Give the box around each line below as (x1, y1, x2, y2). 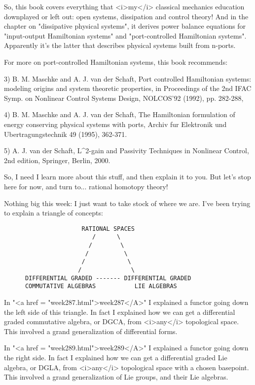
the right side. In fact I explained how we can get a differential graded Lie (4, 352, 227, 362)
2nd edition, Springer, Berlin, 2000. (4, 155, 110, 165)
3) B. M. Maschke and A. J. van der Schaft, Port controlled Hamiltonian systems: (4, 73, 252, 84)
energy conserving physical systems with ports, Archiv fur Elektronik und (4, 119, 227, 129)
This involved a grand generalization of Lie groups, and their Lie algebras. (4, 372, 228, 382)
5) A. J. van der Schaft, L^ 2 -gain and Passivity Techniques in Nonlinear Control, (4, 145, 249, 156)
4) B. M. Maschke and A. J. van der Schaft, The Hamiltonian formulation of (4, 109, 235, 120)
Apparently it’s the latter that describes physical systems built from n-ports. (4, 40, 236, 50)
